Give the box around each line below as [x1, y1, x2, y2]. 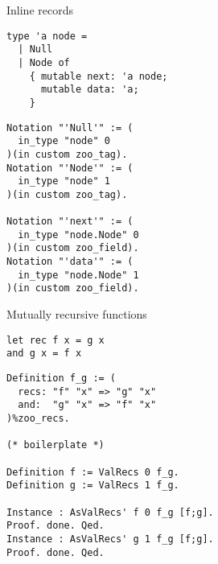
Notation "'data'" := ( [6, 256, 134, 268]
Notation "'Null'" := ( [6, 121, 134, 134]
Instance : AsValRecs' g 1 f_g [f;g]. [6, 533, 214, 545]
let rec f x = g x [6, 334, 105, 346]
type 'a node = [6, 30, 88, 42]
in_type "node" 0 [18, 135, 110, 147]
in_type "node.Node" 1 [18, 269, 139, 281]
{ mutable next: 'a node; [29, 70, 168, 82]
